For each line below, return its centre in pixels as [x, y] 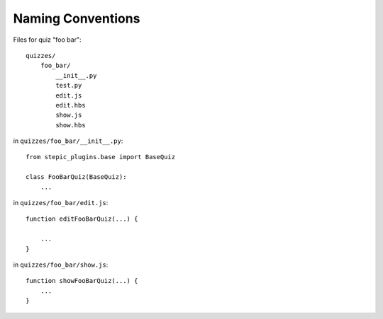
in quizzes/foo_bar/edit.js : [61, 203]
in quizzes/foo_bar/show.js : [61, 265]
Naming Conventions [77, 18]
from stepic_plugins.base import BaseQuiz [101, 157]
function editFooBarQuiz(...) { [82, 219]
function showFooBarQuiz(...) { [82, 281]
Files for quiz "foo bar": [47, 40]
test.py [69, 86]
